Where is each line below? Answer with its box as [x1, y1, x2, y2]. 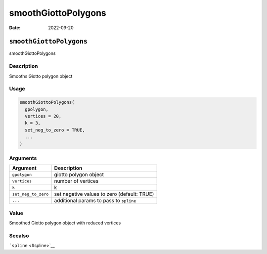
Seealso [9, 232, 29, 239]
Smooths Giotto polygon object [9, 73, 73, 79]
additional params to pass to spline [54, 197, 136, 204]
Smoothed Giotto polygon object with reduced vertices [9, 220, 121, 226]
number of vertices [54, 178, 99, 185]
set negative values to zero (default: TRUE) [54, 191, 154, 198]
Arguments [9, 155, 37, 162]
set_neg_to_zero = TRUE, [25, 127, 85, 133]
